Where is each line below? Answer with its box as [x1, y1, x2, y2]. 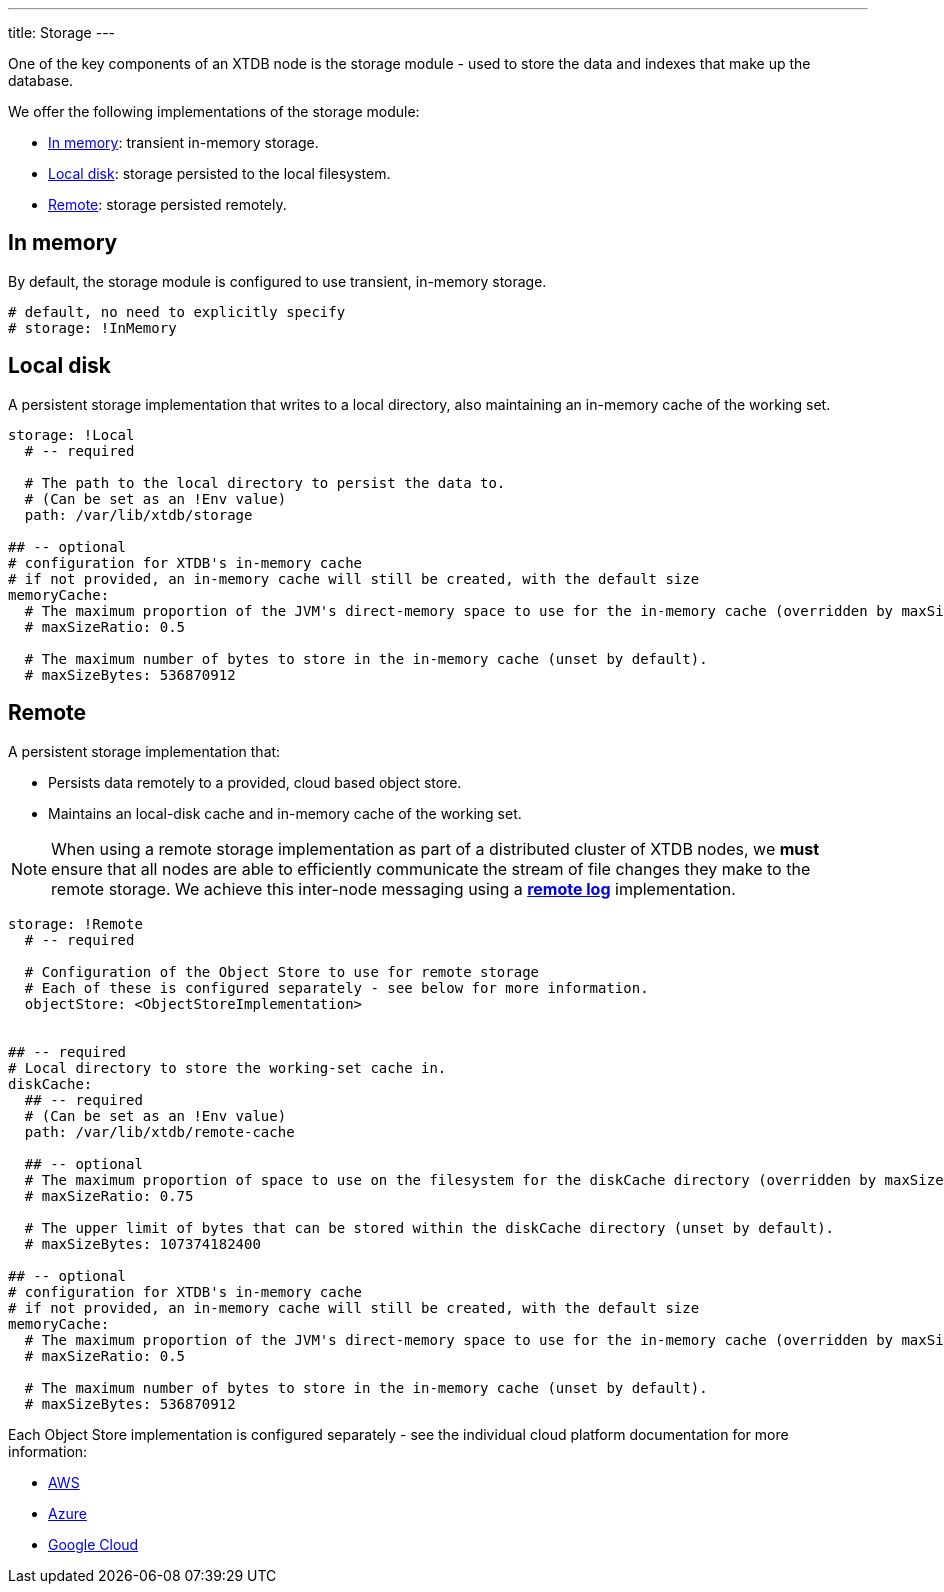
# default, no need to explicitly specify [8, 303, 346, 320]
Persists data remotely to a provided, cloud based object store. [48, 773, 462, 791]
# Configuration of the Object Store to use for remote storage [24, 963, 540, 980]
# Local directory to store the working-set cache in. [8, 1059, 447, 1076]
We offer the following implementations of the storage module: [8, 103, 420, 120]
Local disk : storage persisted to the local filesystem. [48, 165, 391, 182]
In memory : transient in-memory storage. [48, 134, 319, 151]
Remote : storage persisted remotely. [48, 196, 287, 213]
